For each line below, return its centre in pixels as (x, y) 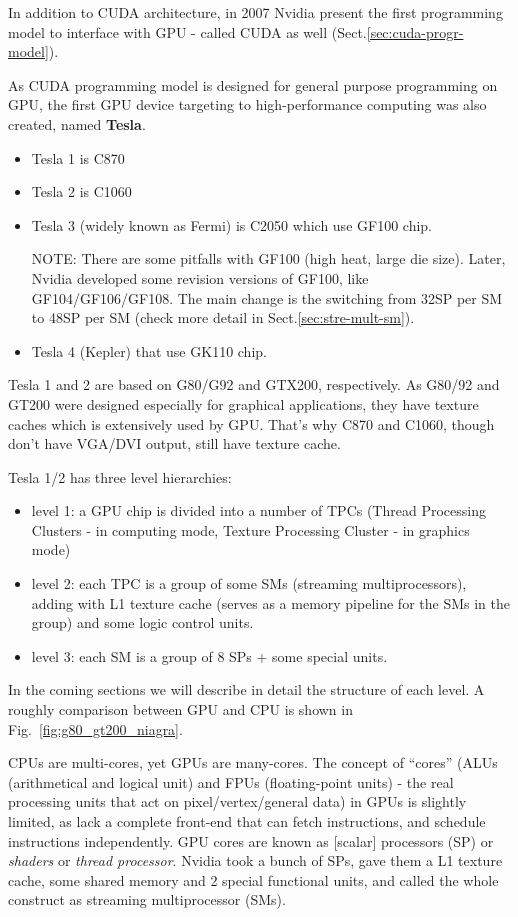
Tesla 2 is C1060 (81, 191)
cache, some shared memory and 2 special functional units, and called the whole (253, 879)
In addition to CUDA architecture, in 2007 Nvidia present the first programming (255, 12)
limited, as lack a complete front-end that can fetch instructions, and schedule (247, 821)
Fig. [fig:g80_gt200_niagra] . (95, 728)
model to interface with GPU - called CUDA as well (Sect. (187, 31)
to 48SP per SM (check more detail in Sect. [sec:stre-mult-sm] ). (223, 317)
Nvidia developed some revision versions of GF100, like (200, 277)
